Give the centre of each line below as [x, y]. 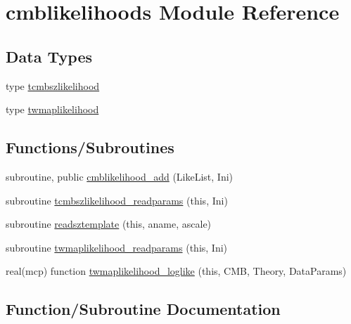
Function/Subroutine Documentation [143, 309]
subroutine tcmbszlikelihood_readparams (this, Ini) [117, 200]
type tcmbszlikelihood [53, 85]
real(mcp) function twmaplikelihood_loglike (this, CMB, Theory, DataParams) [176, 271]
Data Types [49, 56]
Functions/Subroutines [90, 147]
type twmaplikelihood [52, 109]
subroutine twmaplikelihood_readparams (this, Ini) [117, 247]
